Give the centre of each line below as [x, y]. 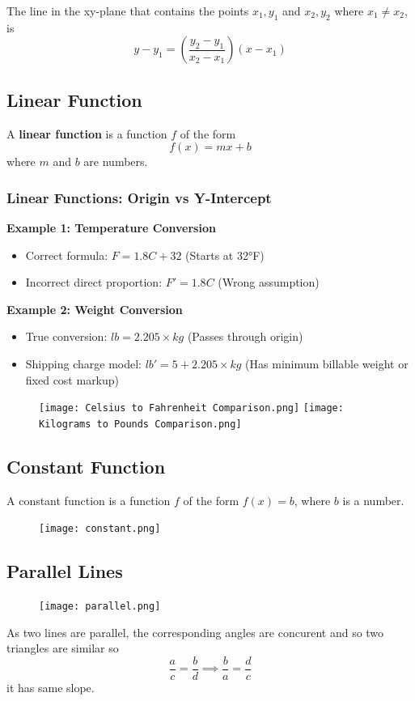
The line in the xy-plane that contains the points [128, 11]
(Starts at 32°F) [225, 255]
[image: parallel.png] [100, 607]
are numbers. [116, 161]
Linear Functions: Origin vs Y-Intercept [139, 197]
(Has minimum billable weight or [327, 363]
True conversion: [66, 336]
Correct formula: [67, 255]
